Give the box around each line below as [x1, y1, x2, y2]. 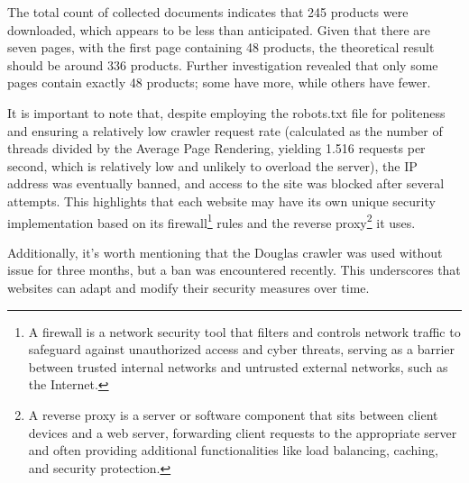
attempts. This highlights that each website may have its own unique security [7, 191, 436, 210]
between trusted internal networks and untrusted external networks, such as [28, 357, 448, 376]
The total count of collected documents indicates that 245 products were [7, 3, 409, 21]
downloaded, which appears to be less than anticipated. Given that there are [7, 20, 431, 39]
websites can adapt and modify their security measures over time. [7, 278, 370, 296]
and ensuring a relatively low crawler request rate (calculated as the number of [7, 121, 443, 140]
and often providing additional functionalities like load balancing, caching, [28, 441, 438, 460]
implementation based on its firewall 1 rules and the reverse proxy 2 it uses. [7, 210, 416, 232]
